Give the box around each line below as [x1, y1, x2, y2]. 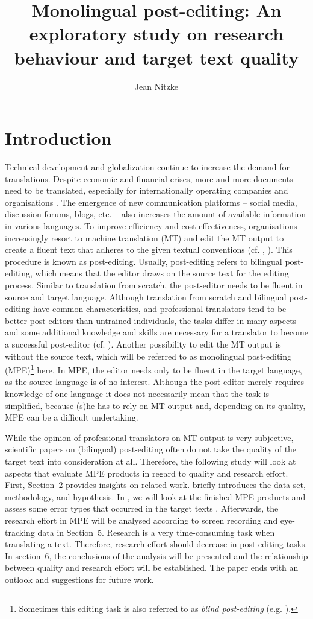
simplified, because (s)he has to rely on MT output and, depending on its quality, [5, 399, 306, 411]
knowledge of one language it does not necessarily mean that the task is [5, 387, 270, 399]
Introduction [5, 125, 112, 150]
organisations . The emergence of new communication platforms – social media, [5, 195, 297, 208]
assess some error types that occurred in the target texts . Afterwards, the [5, 502, 279, 515]
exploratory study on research [29, 21, 284, 46]
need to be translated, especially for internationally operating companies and [5, 184, 288, 197]
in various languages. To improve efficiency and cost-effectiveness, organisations [5, 220, 297, 232]
